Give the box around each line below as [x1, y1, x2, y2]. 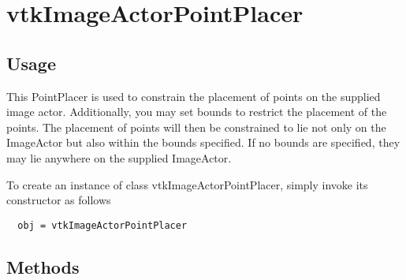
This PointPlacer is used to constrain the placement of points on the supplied [6, 88, 381, 104]
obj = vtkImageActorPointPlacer [17, 219, 188, 231]
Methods [6, 254, 80, 278]
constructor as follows [6, 192, 111, 208]
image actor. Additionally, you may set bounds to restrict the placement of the [6, 103, 387, 120]
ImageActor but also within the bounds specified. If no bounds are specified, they [6, 134, 400, 151]
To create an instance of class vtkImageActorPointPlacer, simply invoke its [6, 176, 368, 192]
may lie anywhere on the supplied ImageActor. [6, 149, 232, 166]
